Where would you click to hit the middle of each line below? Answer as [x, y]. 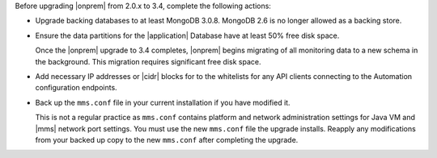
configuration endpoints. [76, 88]
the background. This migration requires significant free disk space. [148, 61]
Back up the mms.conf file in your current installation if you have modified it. [163, 102]
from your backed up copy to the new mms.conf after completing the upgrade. [167, 139]
